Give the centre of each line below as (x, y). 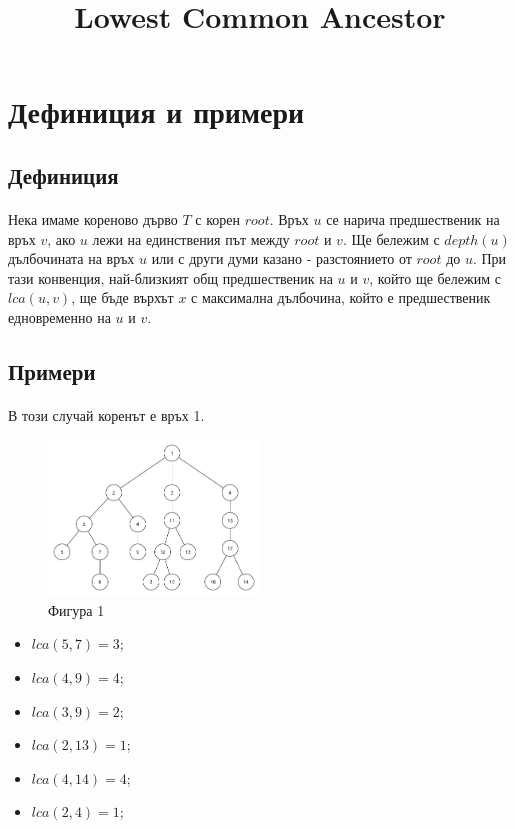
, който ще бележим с (435, 277)
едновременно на (59, 316)
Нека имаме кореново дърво (93, 218)
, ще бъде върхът (122, 297)
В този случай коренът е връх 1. (106, 414)
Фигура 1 (76, 609)
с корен (218, 218)
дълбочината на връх (71, 258)
